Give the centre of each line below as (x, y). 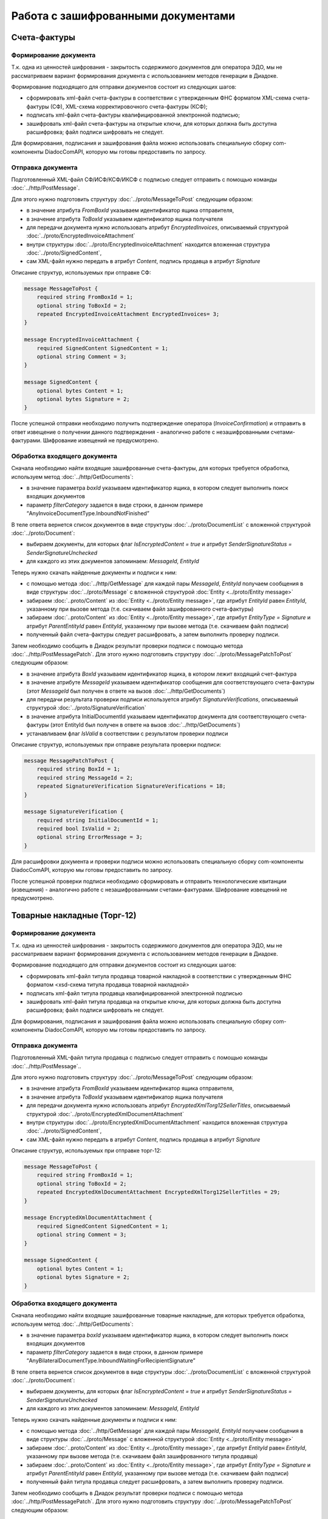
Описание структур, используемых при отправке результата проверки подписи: (116, 744)
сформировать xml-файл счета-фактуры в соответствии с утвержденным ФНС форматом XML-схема (159, 98)
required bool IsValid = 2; (79, 829)
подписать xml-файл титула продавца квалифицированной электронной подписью (135, 993)
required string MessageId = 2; (85, 777)
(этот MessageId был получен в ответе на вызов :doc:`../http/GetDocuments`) (126, 691)
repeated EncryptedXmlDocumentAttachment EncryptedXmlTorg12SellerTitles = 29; (159, 1192)
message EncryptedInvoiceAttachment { (82, 340)
